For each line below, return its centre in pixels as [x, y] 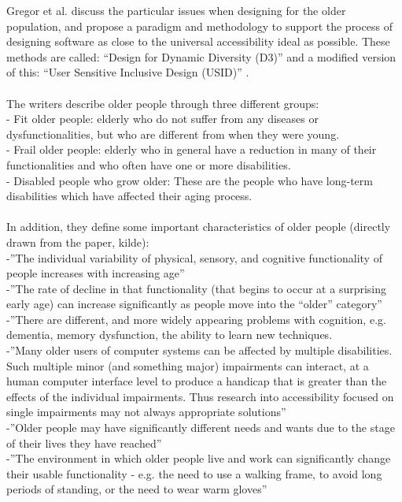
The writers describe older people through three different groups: [163, 103]
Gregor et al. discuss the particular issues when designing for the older [176, 10]
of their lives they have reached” [84, 443]
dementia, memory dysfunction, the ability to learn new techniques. [170, 335]
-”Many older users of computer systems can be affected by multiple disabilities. [199, 350]
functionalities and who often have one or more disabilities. [149, 164]
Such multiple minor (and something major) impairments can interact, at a [188, 365]
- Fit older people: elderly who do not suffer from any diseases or [162, 119]
